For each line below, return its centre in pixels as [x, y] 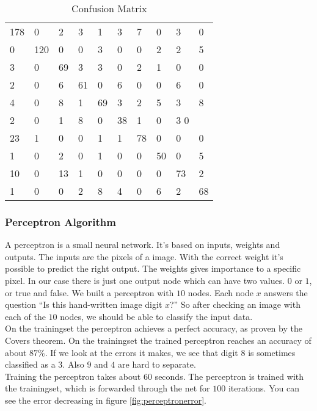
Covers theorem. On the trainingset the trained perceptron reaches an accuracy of [158, 340]
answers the [286, 292]
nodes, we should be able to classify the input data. [156, 316]
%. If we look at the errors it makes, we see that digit [138, 352]
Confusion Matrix [109, 8]
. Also [73, 364]
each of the [25, 316]
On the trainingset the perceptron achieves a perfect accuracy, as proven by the [154, 328]
